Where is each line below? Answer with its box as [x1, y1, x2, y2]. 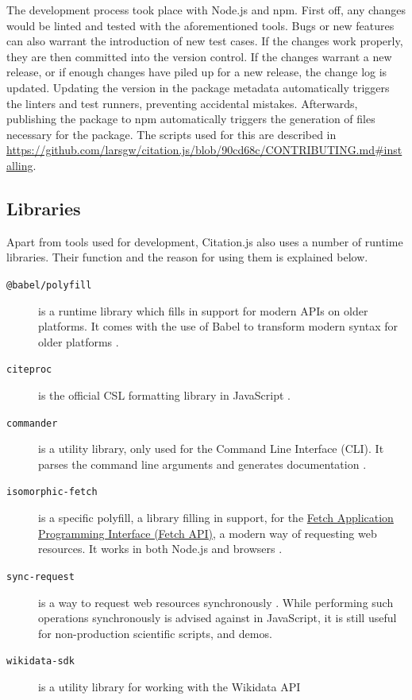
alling [6, 157, 33, 173]
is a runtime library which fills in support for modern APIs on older [38, 302, 368, 319]
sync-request [6, 570, 75, 582]
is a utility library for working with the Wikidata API [38, 678, 301, 694]
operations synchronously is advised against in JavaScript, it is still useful [38, 609, 397, 626]
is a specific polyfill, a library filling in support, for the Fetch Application [38, 509, 394, 526]
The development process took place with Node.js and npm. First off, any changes [6, 2, 406, 17]
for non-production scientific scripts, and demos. [38, 625, 272, 641]
